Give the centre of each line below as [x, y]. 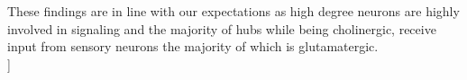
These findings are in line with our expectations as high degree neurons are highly [233, 11]
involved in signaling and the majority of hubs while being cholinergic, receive [222, 28]
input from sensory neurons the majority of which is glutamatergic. [193, 46]
